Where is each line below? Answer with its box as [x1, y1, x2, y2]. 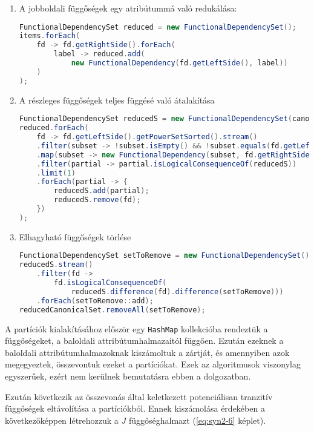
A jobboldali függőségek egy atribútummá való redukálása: [19, 2, 237, 14]
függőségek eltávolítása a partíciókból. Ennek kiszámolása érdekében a [5, 402, 265, 415]
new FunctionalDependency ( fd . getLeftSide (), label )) [71, 59, 288, 68]
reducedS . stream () [19, 260, 93, 269]
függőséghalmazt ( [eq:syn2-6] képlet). [128, 413, 266, 426]
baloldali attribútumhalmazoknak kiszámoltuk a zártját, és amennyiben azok [5, 346, 290, 358]
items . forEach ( [19, 31, 80, 41]
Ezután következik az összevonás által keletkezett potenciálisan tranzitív [5, 390, 273, 403]
